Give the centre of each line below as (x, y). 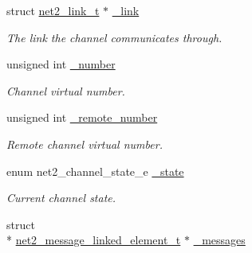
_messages (219, 240)
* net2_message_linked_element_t (94, 240)
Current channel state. (61, 198)
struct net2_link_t (53, 10)
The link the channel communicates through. (114, 37)
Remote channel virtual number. (85, 144)
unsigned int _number (61, 64)
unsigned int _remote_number (82, 117)
